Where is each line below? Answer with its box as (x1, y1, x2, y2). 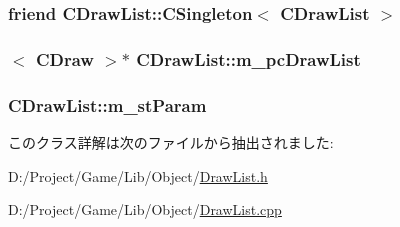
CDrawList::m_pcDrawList (136, 46, 361, 71)
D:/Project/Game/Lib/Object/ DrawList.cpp (8, 199, 282, 220)
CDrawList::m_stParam (8, 92, 207, 117)
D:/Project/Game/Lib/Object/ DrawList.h (8, 165, 268, 186)
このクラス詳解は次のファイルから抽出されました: (8, 131, 334, 152)
